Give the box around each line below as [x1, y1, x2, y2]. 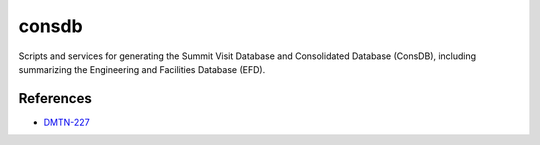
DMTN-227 [43, 116, 90, 128]
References [18, 90, 92, 107]
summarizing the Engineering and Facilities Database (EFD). [18, 63, 266, 75]
